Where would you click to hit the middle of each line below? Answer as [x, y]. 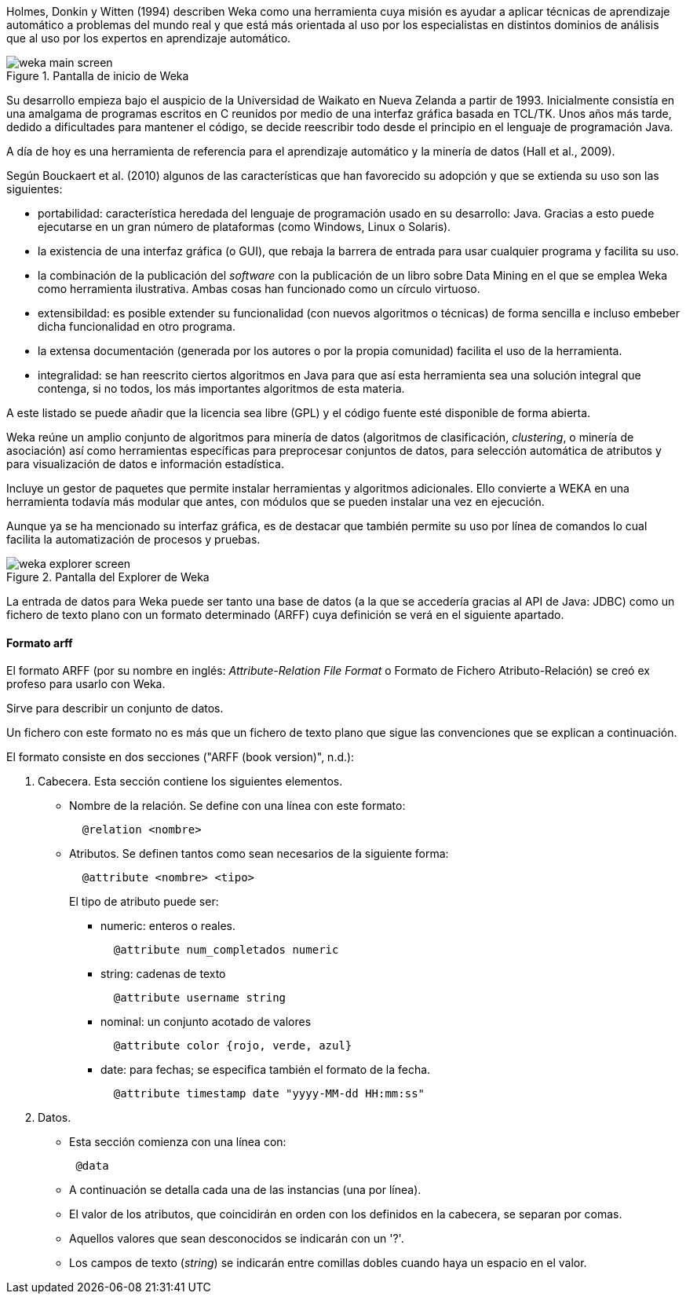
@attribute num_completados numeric [226, 950]
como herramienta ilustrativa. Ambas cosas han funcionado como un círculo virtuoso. [259, 289]
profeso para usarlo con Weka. [86, 684]
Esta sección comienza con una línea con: [178, 1142]
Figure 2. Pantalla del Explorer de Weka [108, 577]
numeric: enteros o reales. [168, 926]
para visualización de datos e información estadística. [146, 464]
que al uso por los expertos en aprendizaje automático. [149, 38]
